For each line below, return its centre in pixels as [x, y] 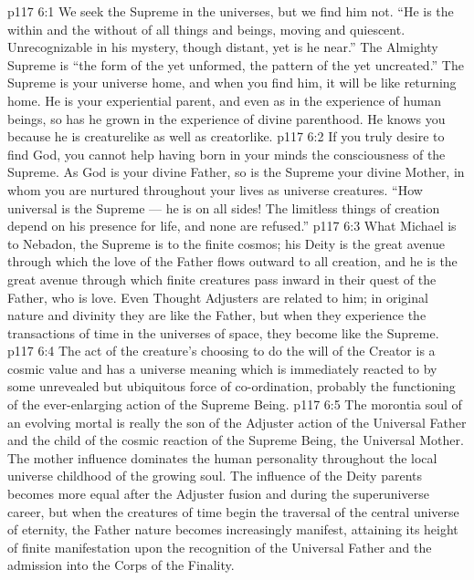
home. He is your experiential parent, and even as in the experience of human [225, 100]
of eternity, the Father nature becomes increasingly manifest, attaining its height [233, 529]
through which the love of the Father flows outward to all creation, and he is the [232, 261]
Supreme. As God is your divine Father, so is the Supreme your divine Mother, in [236, 172]
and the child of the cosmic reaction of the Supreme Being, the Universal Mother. [236, 440]
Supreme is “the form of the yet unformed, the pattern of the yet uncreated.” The [236, 64]
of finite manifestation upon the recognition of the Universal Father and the [220, 547]
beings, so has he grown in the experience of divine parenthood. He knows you [226, 118]
